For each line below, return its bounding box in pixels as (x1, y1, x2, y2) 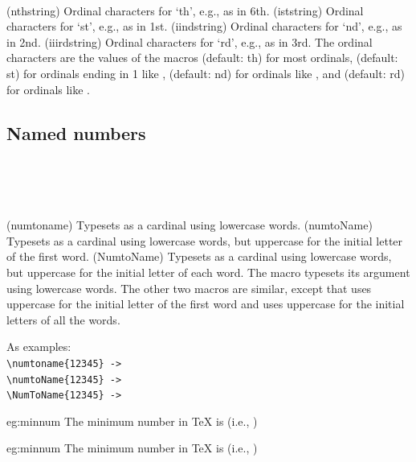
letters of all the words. (6, 311, 120, 328)
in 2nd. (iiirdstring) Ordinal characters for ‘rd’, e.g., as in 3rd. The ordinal (6, 33, 373, 50)
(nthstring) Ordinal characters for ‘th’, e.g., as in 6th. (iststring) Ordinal (6, 2, 364, 19)
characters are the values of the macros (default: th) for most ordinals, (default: (6, 49, 398, 66)
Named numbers (6, 120, 146, 145)
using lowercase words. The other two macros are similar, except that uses (6, 279, 372, 296)
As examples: (6, 338, 71, 355)
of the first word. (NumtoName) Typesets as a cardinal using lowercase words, (6, 248, 392, 265)
